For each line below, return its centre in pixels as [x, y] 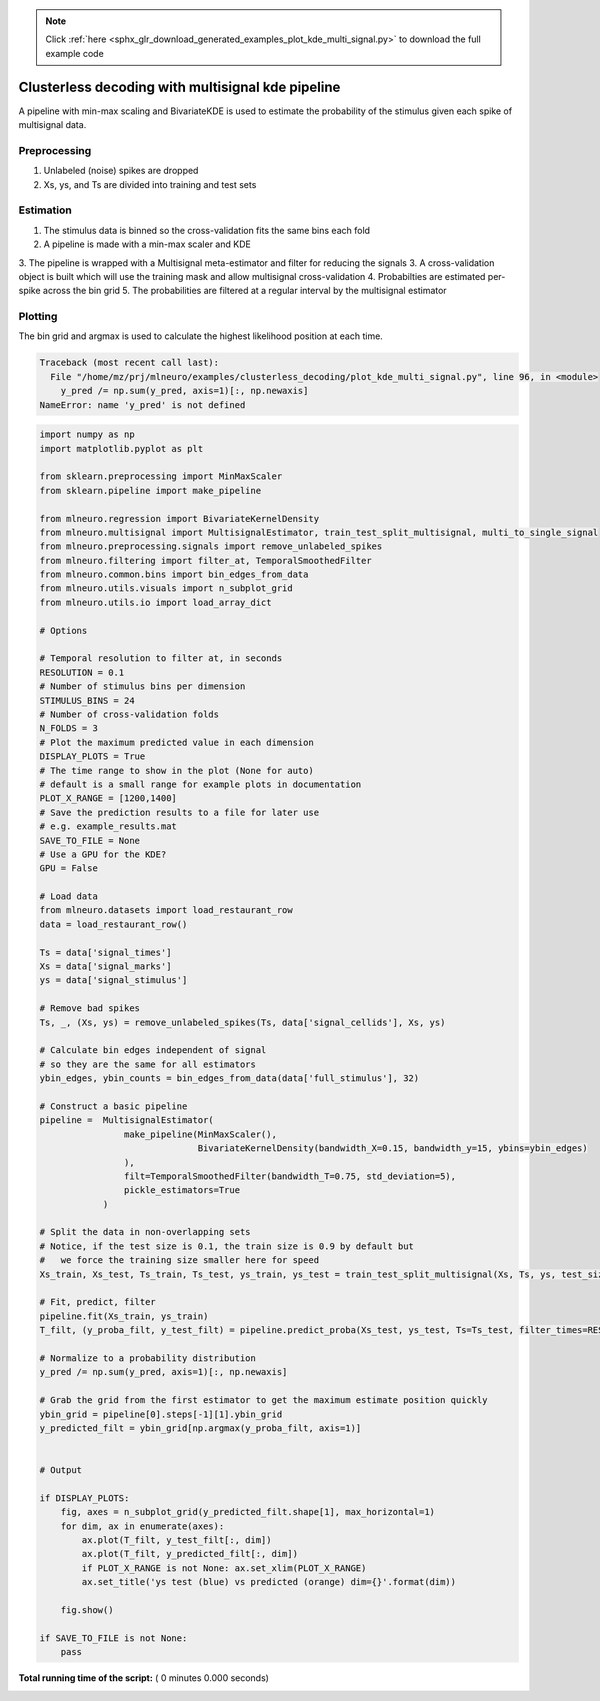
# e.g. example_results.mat [108, 826]
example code [74, 53]
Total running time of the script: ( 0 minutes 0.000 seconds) [144, 1678]
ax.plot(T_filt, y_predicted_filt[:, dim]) [190, 1554]
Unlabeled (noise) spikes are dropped [121, 171]
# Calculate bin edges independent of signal [153, 1050]
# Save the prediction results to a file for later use [179, 812]
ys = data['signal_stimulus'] [113, 980]
